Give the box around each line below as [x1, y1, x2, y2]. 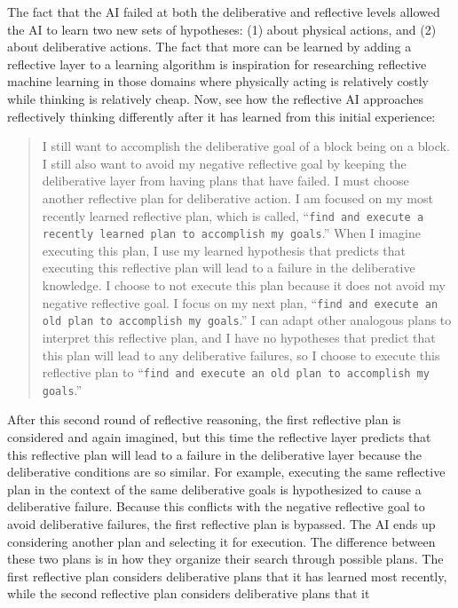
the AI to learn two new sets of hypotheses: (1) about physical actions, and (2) [7, 20, 437, 38]
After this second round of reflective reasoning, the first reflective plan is [7, 410, 401, 429]
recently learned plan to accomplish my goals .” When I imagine [42, 224, 422, 242]
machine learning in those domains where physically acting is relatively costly [7, 72, 429, 91]
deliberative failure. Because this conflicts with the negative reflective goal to [7, 497, 425, 516]
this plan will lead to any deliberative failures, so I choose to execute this [42, 345, 440, 364]
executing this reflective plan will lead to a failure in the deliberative [42, 258, 415, 277]
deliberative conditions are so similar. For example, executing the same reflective [7, 462, 446, 481]
